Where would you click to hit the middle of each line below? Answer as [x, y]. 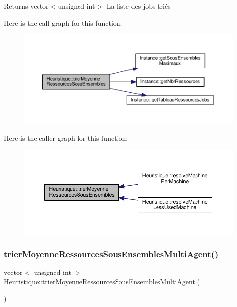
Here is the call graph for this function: [63, 22]
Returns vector [26, 6]
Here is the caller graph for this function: [66, 138]
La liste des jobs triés [138, 6]
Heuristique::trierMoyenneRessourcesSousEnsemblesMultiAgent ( [102, 282]
